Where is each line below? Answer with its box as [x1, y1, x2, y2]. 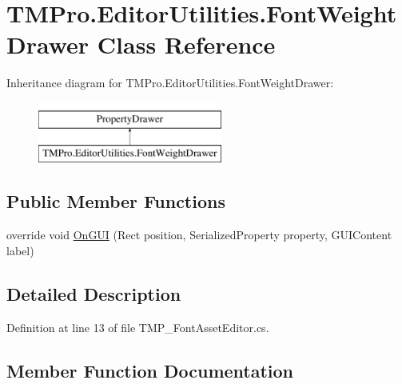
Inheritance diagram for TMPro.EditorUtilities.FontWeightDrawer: [6, 74, 334, 91]
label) [6, 242, 34, 258]
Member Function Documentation [6, 358, 294, 382]
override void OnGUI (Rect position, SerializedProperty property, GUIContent [6, 226, 392, 243]
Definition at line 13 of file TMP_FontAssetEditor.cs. [6, 318, 269, 335]
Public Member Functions [6, 189, 225, 214]
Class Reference [97, 28, 276, 61]
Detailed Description [6, 281, 181, 306]
